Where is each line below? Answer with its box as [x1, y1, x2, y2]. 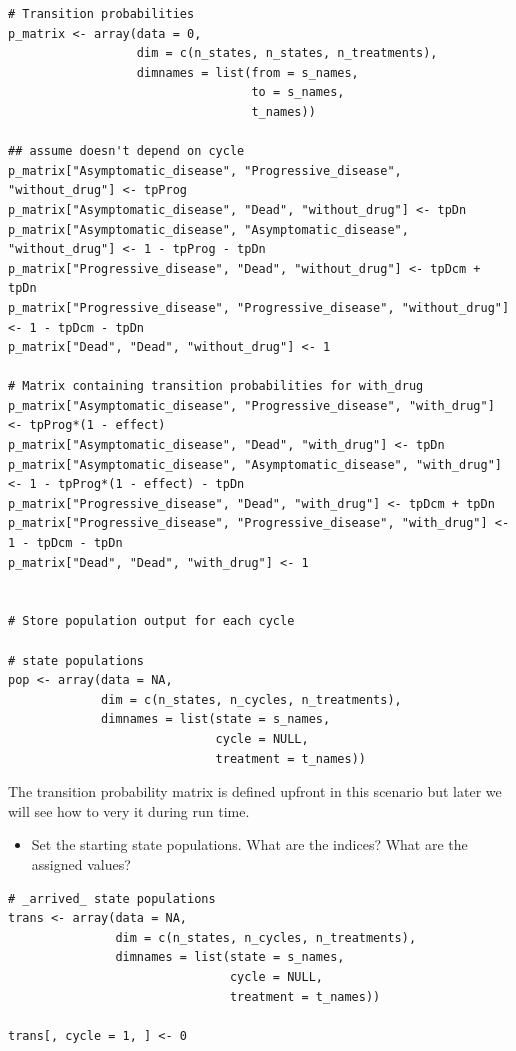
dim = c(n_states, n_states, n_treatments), [136, 46, 438, 61]
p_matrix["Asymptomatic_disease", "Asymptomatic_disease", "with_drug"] [8, 457, 502, 472]
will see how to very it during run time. [8, 800, 250, 821]
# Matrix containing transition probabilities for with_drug [8, 379, 424, 394]
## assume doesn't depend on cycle [8, 144, 245, 159]
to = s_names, [251, 85, 345, 100]
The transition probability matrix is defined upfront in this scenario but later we [8, 781, 502, 802]
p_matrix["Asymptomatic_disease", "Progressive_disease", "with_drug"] [8, 398, 495, 413]
